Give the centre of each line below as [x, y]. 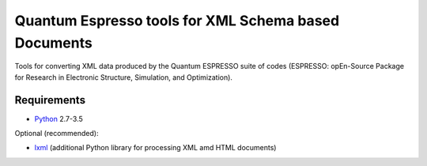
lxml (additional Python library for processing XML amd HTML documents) [155, 148]
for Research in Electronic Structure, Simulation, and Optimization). [124, 77]
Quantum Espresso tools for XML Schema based [177, 21]
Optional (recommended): [57, 134]
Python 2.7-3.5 [59, 119]
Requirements [50, 100]
